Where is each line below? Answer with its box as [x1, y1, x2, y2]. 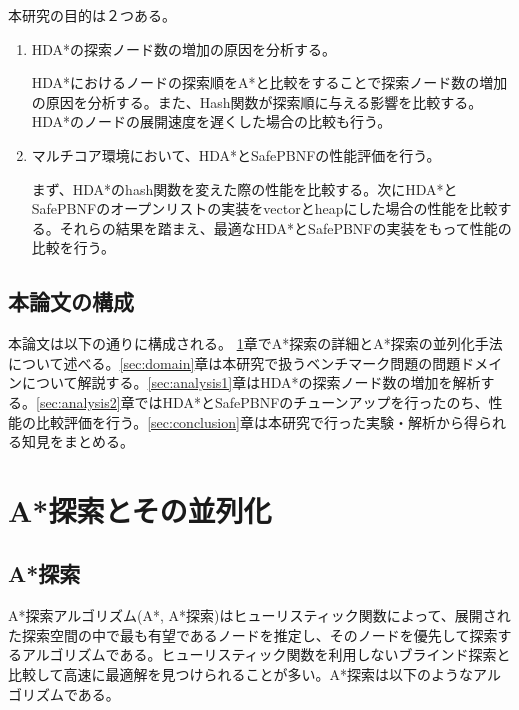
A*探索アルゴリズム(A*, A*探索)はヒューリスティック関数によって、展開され [8, 605, 511, 626]
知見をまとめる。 [21, 431, 134, 452]
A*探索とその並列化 [8, 489, 272, 530]
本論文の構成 [8, 286, 134, 317]
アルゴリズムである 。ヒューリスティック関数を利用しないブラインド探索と [21, 644, 511, 665]
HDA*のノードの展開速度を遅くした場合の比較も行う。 [31, 111, 392, 132]
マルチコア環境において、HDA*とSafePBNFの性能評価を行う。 [31, 144, 441, 165]
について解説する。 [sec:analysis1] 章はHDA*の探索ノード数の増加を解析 [21, 372, 481, 393]
